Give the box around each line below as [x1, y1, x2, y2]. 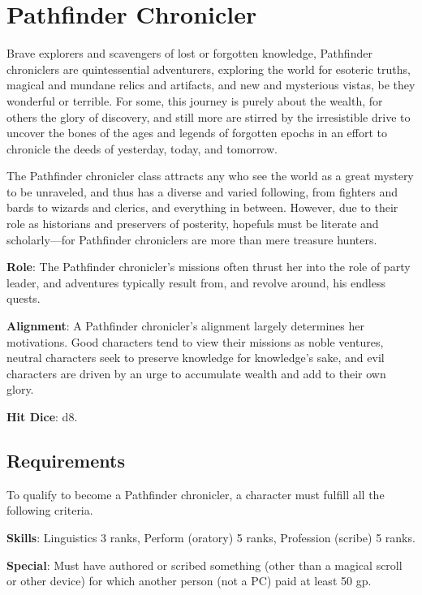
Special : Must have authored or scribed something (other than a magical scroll [6, 556, 403, 573]
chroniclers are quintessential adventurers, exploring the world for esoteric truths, [6, 60, 411, 77]
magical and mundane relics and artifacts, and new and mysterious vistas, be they [6, 76, 416, 93]
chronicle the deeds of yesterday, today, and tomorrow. [6, 140, 278, 157]
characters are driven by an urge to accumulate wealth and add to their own [6, 364, 386, 382]
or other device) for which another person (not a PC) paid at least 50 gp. [6, 572, 372, 589]
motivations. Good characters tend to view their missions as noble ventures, [6, 333, 384, 350]
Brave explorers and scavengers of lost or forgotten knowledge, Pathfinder [6, 45, 372, 62]
